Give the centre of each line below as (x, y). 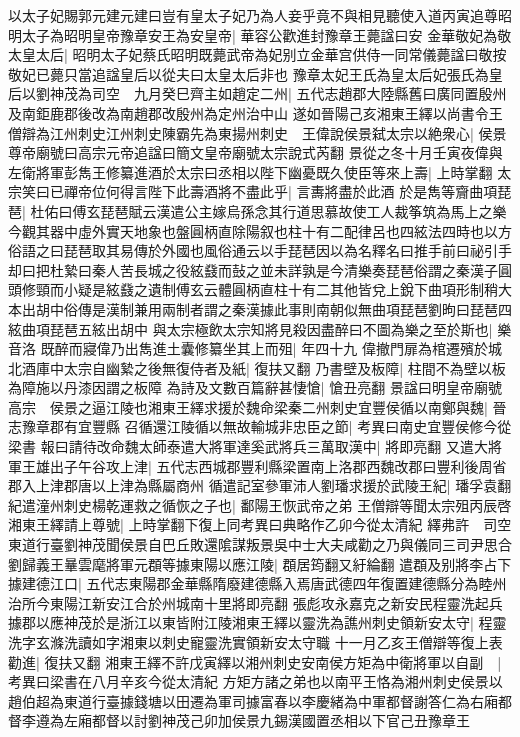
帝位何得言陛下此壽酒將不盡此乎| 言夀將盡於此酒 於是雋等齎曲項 (287, 191)
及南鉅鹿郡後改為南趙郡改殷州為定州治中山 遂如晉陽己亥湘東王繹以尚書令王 (255, 112)
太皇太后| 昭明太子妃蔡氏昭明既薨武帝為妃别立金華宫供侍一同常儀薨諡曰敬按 (257, 54)
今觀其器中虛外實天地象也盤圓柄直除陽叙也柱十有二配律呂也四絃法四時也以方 (260, 230)
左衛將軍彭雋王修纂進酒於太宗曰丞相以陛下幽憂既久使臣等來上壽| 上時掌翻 (250, 171)
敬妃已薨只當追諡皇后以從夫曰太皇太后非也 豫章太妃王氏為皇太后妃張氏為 (248, 73)
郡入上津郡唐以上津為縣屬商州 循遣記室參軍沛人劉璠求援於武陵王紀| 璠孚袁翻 (260, 485)
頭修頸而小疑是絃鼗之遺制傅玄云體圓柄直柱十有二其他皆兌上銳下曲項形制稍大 (260, 289)
